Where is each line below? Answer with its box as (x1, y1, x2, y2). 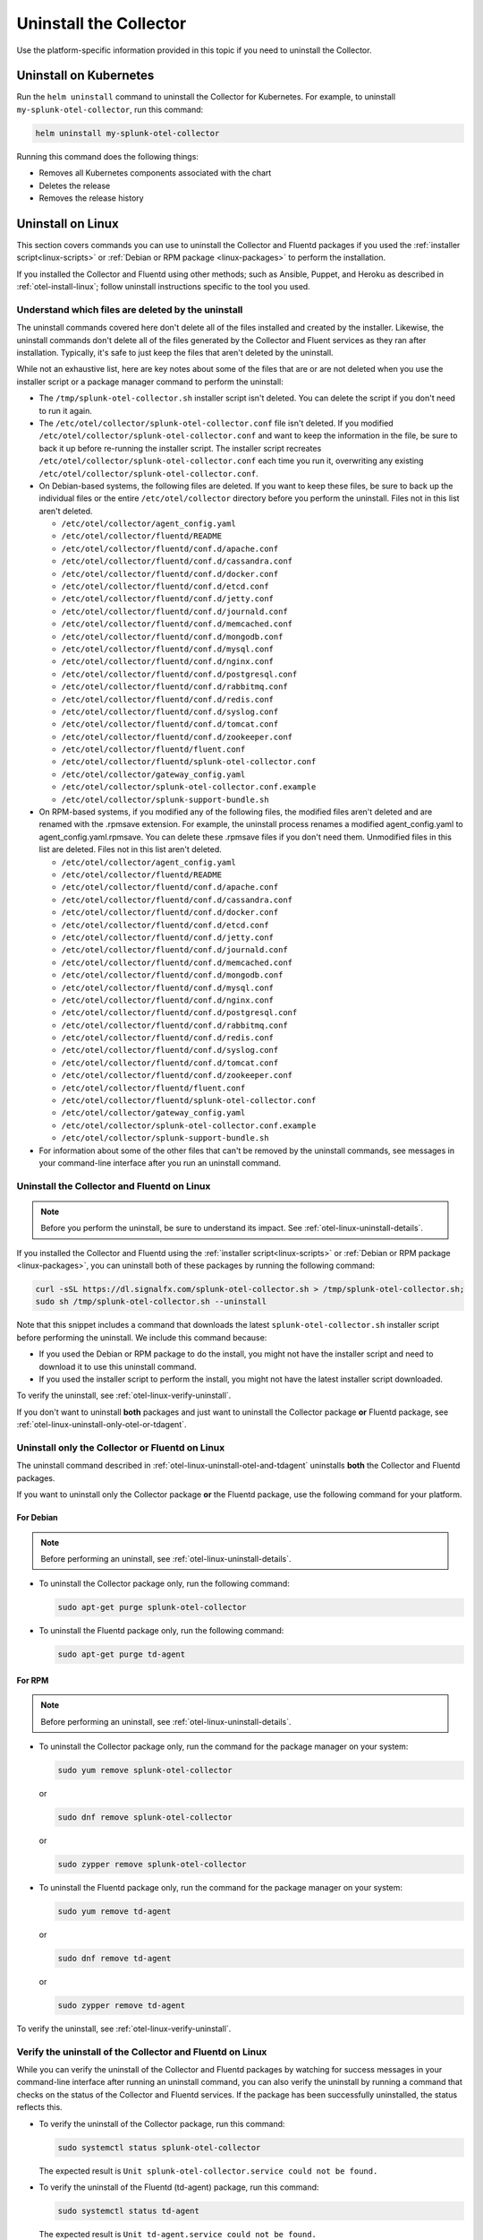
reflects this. (16, 2102, 63, 2113)
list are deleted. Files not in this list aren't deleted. (38, 844, 223, 855)
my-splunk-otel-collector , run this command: (16, 104, 204, 115)
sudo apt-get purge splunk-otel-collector (57, 1602, 247, 1613)
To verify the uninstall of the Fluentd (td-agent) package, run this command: (38, 2182, 319, 2193)
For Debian (16, 1512, 58, 1523)
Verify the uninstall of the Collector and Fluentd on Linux (16, 2046, 267, 2058)
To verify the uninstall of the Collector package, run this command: (38, 2118, 285, 2129)
